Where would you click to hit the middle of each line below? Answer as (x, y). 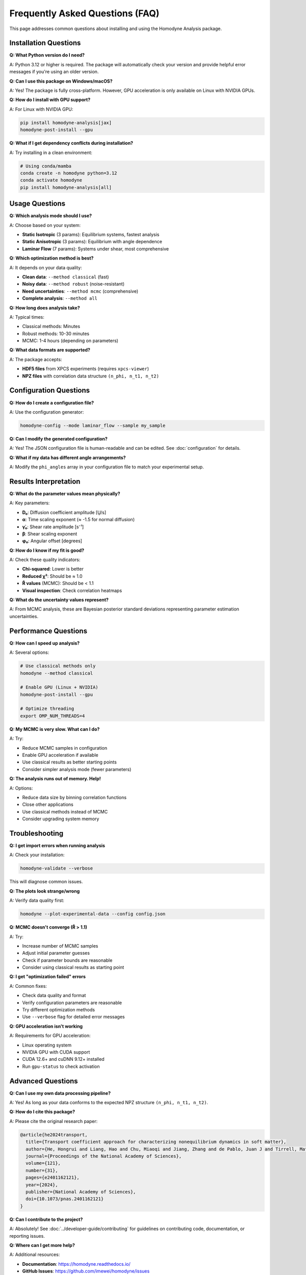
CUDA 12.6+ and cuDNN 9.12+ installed (63, 1059)
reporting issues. (27, 1236)
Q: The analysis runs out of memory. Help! (55, 779)
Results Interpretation (45, 481)
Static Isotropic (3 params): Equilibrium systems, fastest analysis (91, 234)
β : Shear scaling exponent (50, 533)
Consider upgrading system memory (61, 819)
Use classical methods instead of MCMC (65, 811)
